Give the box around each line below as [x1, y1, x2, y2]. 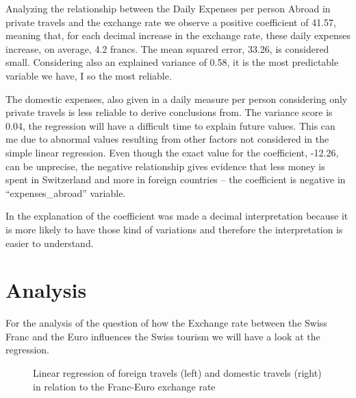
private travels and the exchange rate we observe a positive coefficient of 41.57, [5, 14, 336, 29]
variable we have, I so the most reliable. [5, 68, 172, 82]
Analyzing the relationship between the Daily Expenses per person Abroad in [5, 1, 331, 15]
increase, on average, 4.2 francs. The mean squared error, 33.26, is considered [5, 41, 329, 56]
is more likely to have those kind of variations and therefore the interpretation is [5, 222, 343, 236]
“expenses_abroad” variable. [5, 185, 126, 200]
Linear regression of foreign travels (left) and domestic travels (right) [33, 366, 322, 379]
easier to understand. [5, 235, 94, 250]
